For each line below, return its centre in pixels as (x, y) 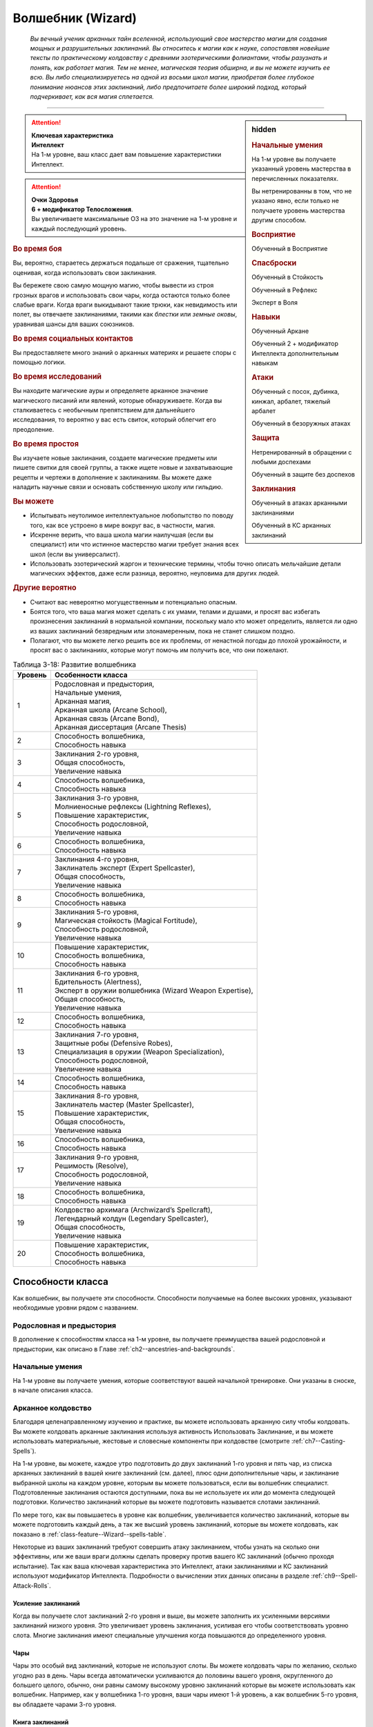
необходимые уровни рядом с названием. (76, 1308)
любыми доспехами (281, 461)
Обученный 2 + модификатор (295, 344)
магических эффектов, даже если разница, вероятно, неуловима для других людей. (155, 573)
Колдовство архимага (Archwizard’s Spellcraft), (134, 1210)
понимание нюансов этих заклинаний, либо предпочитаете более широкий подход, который (168, 87)
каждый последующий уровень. (79, 229)
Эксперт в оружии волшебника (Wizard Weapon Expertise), (154, 991)
